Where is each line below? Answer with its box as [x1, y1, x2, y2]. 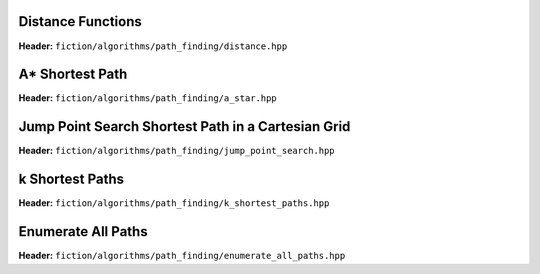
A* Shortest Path [18, 66, 128, 83]
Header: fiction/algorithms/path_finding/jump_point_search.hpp [18, 145, 335, 157]
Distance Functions [18, 13, 142, 30]
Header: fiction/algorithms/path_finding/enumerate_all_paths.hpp [18, 250, 346, 262]
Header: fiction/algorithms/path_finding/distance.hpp [18, 40, 288, 52]
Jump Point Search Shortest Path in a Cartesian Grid [18, 118, 351, 135]
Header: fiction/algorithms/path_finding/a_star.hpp [18, 92, 277, 104]
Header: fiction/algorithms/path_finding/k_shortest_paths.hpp [18, 197, 330, 209]
